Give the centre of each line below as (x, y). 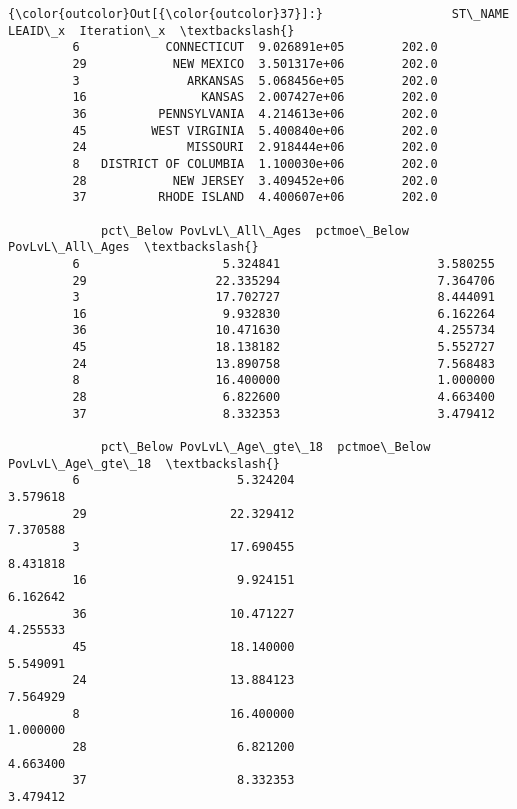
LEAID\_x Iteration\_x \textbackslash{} (151, 30)
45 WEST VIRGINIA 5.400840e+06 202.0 (255, 130)
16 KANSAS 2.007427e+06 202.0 (255, 97)
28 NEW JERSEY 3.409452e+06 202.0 (255, 180)
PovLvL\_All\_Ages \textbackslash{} (133, 247)
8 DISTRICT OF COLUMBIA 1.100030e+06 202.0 (255, 163)
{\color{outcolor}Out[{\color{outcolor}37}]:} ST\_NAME (259, 14)
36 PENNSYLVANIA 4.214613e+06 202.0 (255, 113)
